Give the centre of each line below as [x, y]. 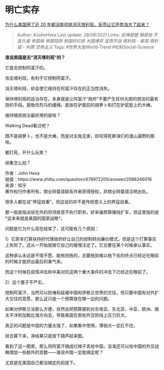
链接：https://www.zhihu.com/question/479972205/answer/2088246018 [79, 179]
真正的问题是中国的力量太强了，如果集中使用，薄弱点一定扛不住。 [71, 325]
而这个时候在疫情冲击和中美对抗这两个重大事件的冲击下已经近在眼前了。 [78, 272]
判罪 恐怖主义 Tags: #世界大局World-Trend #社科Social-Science [90, 47]
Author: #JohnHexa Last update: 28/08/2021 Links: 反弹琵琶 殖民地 [85, 35]
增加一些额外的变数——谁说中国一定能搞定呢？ [56, 352]
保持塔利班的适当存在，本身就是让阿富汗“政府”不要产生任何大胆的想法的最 [80, 98]
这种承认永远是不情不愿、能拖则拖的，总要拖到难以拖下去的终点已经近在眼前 [82, 255]
